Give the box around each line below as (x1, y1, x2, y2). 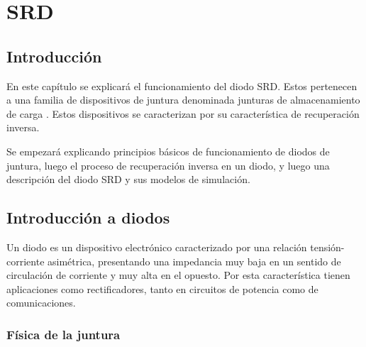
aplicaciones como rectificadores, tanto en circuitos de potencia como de (6, 281, 318, 296)
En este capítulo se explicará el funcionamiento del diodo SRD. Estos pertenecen (6, 78, 357, 93)
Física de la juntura (6, 325, 121, 343)
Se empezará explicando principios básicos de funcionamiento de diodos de (6, 143, 330, 158)
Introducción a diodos (6, 206, 170, 228)
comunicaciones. (6, 295, 76, 310)
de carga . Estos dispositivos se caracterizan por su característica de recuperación (6, 106, 360, 121)
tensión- (310, 239, 345, 254)
